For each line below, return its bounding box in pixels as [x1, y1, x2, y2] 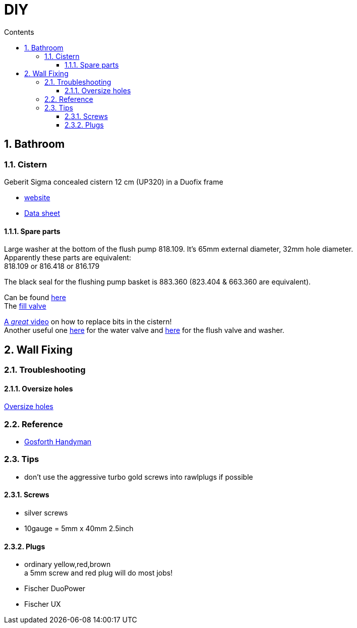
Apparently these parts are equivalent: [4, 253, 131, 262]
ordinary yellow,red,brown [24, 560, 111, 569]
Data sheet [24, 208, 60, 217]
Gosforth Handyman [24, 437, 92, 446]
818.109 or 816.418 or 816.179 [4, 262, 100, 271]
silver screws [24, 508, 68, 517]
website [24, 193, 50, 202]
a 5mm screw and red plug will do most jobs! [24, 568, 173, 578]
